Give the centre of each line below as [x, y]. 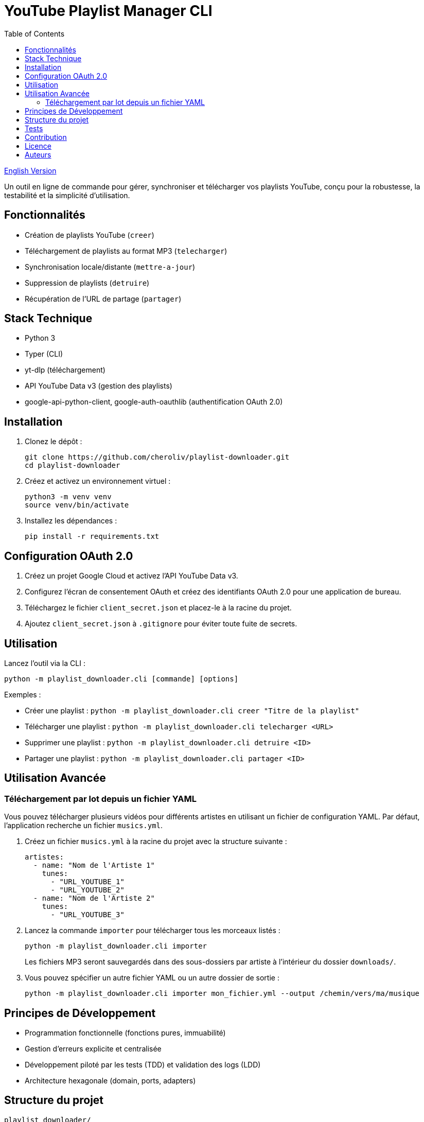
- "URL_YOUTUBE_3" [87, 915]
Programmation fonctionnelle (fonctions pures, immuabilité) [125, 1033]
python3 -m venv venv [68, 497]
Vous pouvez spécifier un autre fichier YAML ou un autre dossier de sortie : [152, 978]
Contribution [46, 137]
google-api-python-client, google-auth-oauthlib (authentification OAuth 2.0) [154, 402]
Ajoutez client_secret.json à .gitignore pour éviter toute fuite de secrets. [161, 624]
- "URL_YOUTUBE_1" [87, 882]
